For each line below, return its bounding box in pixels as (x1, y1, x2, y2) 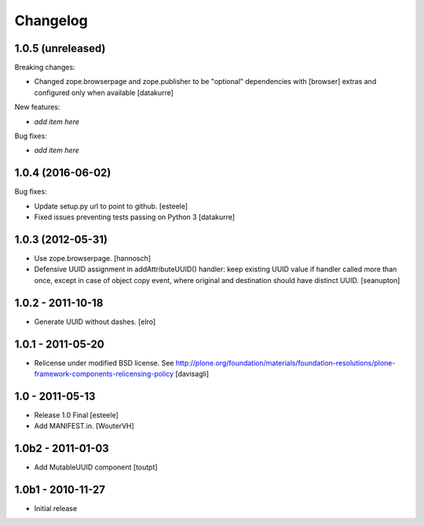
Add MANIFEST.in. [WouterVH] (34, 421, 135, 431)
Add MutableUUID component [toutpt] (34, 462, 158, 472)
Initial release (34, 504, 78, 513)
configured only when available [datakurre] (34, 87, 174, 97)
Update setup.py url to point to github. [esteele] (34, 201, 188, 211)
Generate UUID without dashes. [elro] (34, 317, 156, 326)
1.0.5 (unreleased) (14, 42, 106, 55)
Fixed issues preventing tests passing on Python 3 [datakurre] (34, 212, 236, 222)
